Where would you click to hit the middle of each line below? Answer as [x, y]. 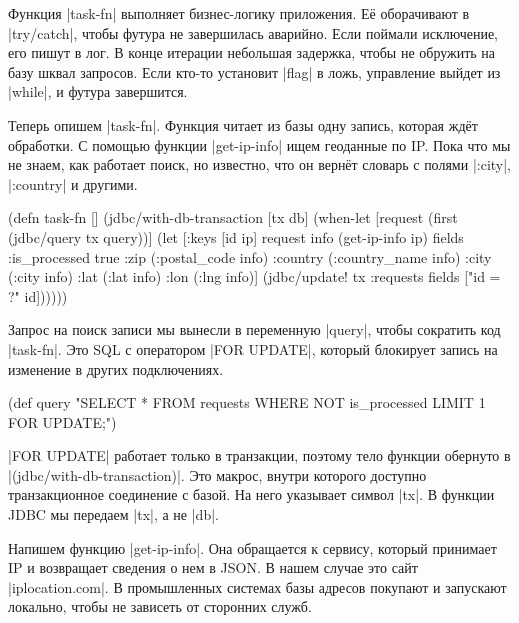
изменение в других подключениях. [116, 368]
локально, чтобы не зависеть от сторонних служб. [160, 606]
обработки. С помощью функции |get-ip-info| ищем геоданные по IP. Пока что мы [259, 144]
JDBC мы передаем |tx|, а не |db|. [113, 514]
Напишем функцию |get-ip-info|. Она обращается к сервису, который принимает [252, 547]
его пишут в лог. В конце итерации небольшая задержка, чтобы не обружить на [252, 52]
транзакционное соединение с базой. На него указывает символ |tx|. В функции [251, 494]
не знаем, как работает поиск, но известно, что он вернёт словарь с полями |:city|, [259, 164]
